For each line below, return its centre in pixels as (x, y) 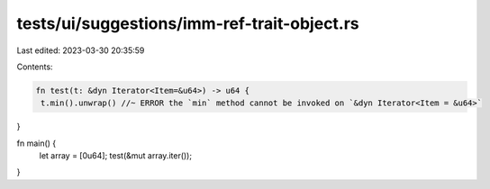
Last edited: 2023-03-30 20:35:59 (81, 50)
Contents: (35, 67)
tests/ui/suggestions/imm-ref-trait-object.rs (188, 23)
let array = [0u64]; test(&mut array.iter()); (116, 156)
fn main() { (36, 143)
